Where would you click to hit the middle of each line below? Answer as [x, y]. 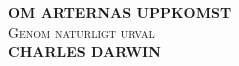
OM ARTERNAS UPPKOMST [120, 12]
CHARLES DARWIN [84, 51]
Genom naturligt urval [81, 31]
